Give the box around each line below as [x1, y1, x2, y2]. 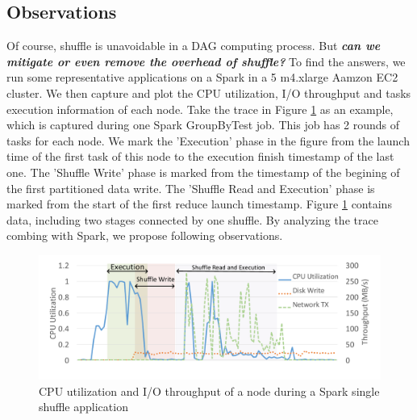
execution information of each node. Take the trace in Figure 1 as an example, [6, 100, 394, 117]
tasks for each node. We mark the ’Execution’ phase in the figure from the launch [6, 132, 410, 149]
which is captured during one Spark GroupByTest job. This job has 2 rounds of [6, 116, 400, 133]
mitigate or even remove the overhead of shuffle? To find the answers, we [6, 52, 406, 69]
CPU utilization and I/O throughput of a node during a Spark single [39, 382, 380, 399]
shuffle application [39, 398, 128, 415]
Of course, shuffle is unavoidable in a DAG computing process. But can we [6, 37, 381, 54]
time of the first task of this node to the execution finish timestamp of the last [6, 148, 394, 165]
